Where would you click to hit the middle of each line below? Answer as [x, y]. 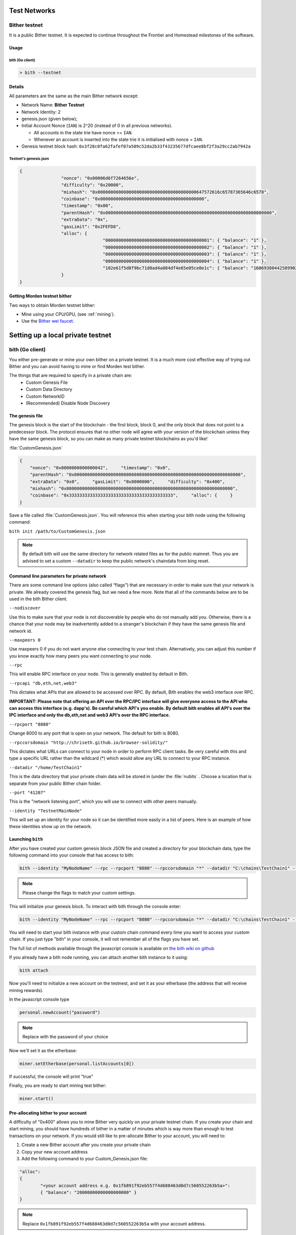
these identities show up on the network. [51, 826]
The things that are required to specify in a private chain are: [71, 375]
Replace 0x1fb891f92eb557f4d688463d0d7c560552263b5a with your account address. [114, 1224]
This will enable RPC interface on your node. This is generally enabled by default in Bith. [99, 674]
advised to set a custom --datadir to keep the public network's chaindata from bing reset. [116, 561]
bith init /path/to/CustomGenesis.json [57, 531]
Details [17, 87]
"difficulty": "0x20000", [92, 185]
